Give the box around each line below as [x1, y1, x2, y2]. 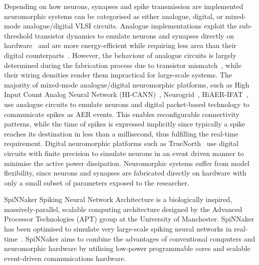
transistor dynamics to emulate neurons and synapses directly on [35, 30, 234, 40]
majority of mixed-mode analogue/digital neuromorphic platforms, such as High [4, 79, 249, 89]
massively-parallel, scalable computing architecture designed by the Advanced [4, 203, 242, 214]
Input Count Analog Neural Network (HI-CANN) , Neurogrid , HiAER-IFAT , [4, 89, 248, 99]
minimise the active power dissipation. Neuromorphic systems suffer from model [4, 157, 249, 168]
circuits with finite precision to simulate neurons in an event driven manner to [4, 147, 244, 158]
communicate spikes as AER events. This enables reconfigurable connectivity [4, 108, 239, 119]
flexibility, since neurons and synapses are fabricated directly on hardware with [4, 167, 246, 178]
